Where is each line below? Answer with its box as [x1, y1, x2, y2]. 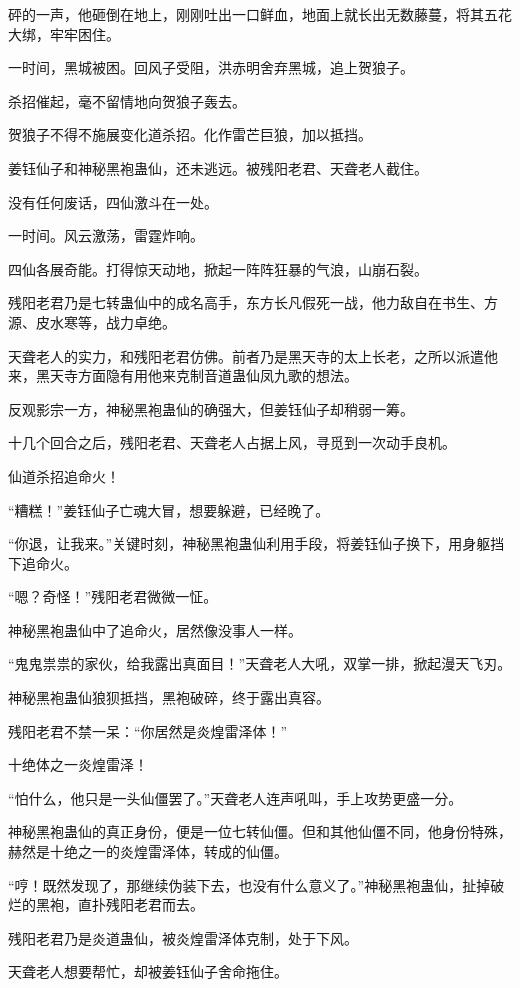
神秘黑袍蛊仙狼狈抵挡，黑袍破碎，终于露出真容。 [8, 687, 330, 708]
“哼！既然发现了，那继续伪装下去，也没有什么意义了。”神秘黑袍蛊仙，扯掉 [8, 874, 491, 895]
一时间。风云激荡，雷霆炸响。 [8, 225, 204, 246]
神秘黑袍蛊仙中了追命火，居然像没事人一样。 [8, 619, 302, 640]
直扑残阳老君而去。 [77, 894, 204, 915]
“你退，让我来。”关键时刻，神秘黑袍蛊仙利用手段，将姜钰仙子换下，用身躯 [8, 533, 491, 554]
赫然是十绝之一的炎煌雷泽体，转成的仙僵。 [8, 841, 288, 862]
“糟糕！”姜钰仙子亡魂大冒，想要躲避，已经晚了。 [8, 499, 330, 520]
